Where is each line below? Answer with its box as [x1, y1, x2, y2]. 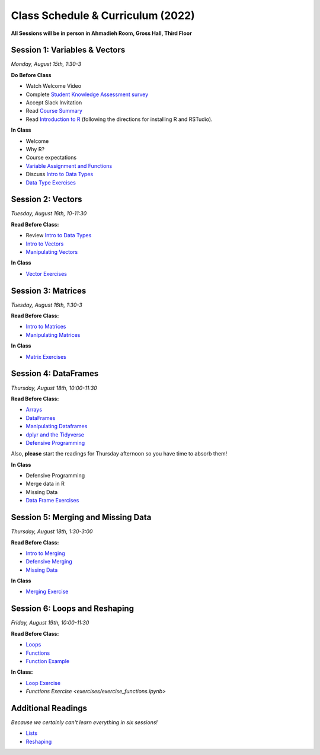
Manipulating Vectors [25, 249, 78, 255]
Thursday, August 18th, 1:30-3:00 [11, 528, 93, 535]
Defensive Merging [25, 558, 72, 565]
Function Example [25, 657, 70, 664]
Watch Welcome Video [25, 82, 82, 90]
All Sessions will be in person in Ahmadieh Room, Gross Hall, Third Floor [11, 30, 192, 37]
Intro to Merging [25, 549, 65, 557]
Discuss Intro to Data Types [25, 171, 94, 178]
